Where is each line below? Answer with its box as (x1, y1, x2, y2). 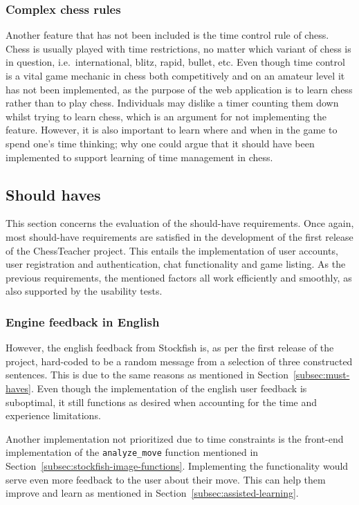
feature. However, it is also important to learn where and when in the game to (6, 122, 338, 137)
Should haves (6, 183, 101, 205)
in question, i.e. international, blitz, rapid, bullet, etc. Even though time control (6, 55, 345, 69)
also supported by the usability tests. (6, 284, 163, 298)
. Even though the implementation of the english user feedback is (31, 380, 307, 395)
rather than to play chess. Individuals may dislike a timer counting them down (6, 95, 339, 110)
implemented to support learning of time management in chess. (6, 149, 273, 164)
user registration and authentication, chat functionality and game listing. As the (6, 257, 346, 271)
